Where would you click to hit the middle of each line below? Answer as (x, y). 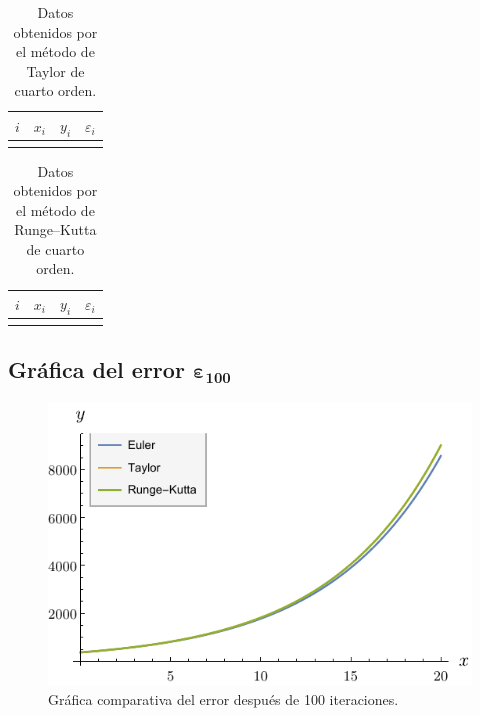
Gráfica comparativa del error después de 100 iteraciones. (223, 699)
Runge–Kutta (55, 229)
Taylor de (55, 70)
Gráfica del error (96, 369)
